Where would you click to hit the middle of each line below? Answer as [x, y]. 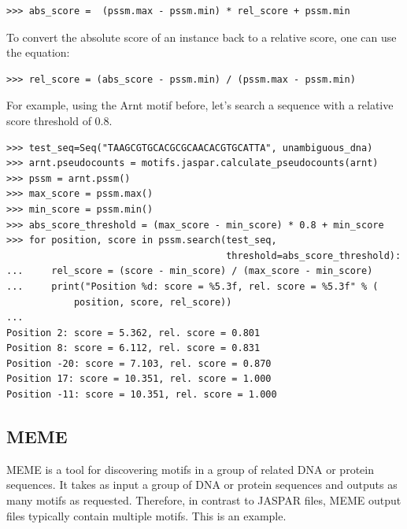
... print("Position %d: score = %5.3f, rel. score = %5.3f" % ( [192, 286]
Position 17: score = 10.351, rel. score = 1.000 [139, 379]
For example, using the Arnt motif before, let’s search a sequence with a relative [200, 105]
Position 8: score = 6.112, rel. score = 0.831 [133, 348]
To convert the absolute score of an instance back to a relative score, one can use [202, 37]
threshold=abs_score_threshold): [314, 255]
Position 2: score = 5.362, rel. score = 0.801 [133, 333]
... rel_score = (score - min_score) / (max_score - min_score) [190, 271]
